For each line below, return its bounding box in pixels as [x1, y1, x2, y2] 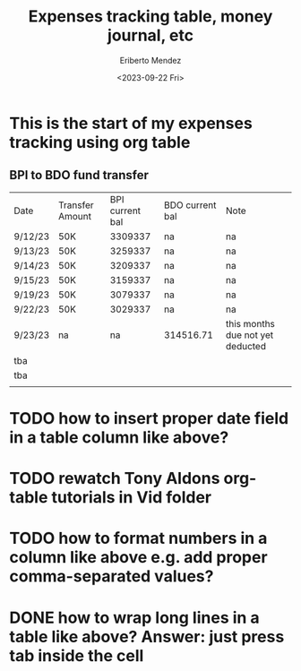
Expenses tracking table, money [28, 6, 273, 27]
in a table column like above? [9, 427, 229, 447]
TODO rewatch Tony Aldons [9, 469, 220, 489]
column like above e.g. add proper [9, 547, 268, 568]
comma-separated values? [9, 566, 214, 587]
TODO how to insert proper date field [9, 408, 289, 428]
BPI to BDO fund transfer [9, 168, 150, 183]
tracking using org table [9, 132, 191, 152]
